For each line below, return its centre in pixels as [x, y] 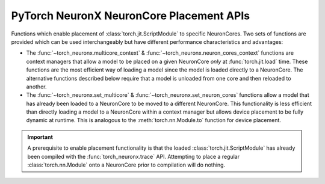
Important [40, 137]
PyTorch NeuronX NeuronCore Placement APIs [131, 16]
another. [36, 87]
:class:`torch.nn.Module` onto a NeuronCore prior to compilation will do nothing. [126, 165]
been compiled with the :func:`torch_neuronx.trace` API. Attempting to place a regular [134, 156]
